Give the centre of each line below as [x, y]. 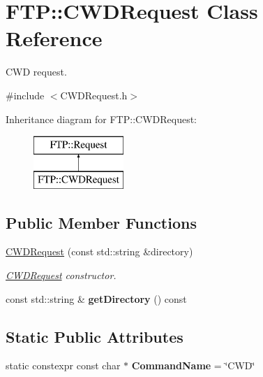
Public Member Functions [101, 222]
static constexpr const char [63, 365]
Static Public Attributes [95, 336]
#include [25, 95]
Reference [54, 38]
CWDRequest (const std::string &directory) [99, 251]
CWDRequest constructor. [61, 275]
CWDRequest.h [94, 95]
